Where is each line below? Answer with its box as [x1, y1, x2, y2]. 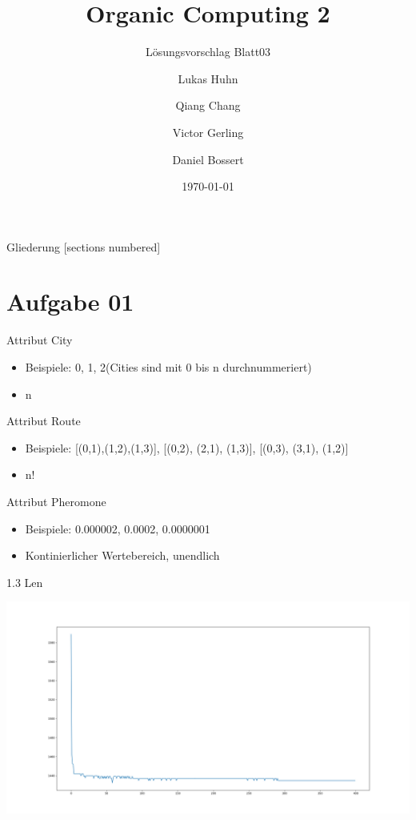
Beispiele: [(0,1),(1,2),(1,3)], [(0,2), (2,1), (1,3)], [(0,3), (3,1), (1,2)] [25, 439, 349, 456]
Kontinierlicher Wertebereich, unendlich [25, 547, 220, 564]
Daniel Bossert [172, 151, 244, 167]
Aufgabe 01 [6, 285, 134, 318]
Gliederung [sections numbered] [6, 238, 161, 255]
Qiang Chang [175, 97, 241, 114]
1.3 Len [6, 573, 43, 590]
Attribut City [6, 332, 73, 348]
